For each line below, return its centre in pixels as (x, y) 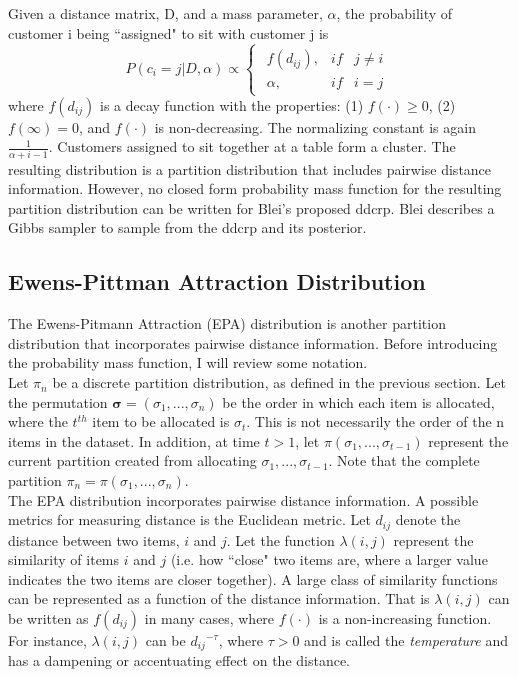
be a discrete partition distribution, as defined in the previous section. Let (279, 382)
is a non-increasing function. (405, 618)
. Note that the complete (404, 460)
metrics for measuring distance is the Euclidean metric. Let (189, 519)
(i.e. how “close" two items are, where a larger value (329, 559)
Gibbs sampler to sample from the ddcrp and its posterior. (187, 227)
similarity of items (64, 559)
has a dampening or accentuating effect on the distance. (179, 660)
